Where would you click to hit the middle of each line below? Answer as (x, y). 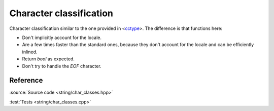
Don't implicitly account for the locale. (62, 38)
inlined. (30, 52)
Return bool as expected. (48, 59)
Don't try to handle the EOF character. (62, 66)
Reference (26, 80)
